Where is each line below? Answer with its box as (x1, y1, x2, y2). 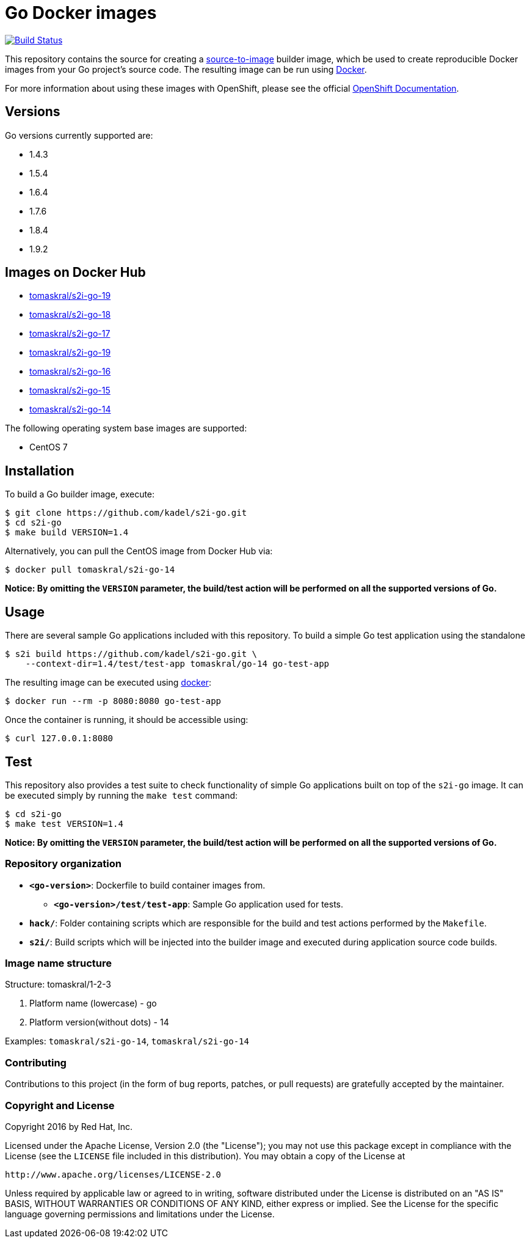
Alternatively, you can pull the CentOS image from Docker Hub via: (5, 546, 273, 557)
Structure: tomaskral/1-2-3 (5, 979, 111, 990)
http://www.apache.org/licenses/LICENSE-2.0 (5, 1169, 222, 1179)
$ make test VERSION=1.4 (5, 818, 123, 829)
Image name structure (5, 957, 112, 970)
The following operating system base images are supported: (5, 423, 247, 434)
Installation (5, 463, 74, 479)
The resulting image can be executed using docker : (5, 677, 212, 688)
